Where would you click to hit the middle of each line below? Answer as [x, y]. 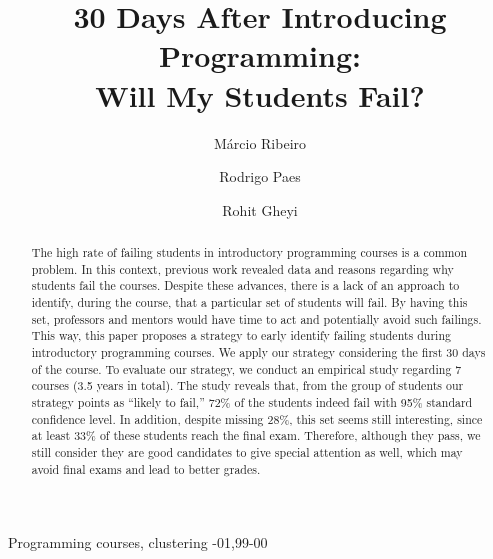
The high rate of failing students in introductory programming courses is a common [249, 252]
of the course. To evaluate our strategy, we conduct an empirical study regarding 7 [246, 368]
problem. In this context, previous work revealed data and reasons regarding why [242, 268]
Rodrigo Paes [260, 176]
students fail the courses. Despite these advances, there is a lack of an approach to [245, 285]
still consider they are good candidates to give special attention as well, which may [247, 451]
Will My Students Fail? [260, 94]
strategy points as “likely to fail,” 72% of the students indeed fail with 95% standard [252, 401]
